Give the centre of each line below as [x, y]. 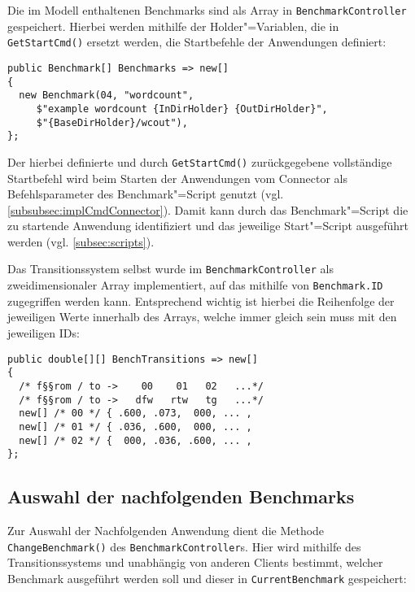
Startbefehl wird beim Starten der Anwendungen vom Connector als [177, 178]
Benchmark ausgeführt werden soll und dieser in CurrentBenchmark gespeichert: [207, 578]
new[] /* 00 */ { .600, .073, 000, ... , [135, 414]
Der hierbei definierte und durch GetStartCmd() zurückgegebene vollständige [200, 161]
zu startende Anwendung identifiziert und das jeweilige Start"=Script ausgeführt [208, 226]
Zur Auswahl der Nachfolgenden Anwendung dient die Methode [166, 531]
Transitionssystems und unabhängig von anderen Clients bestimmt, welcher [195, 562]
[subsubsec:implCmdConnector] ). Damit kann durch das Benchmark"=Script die [208, 209]
